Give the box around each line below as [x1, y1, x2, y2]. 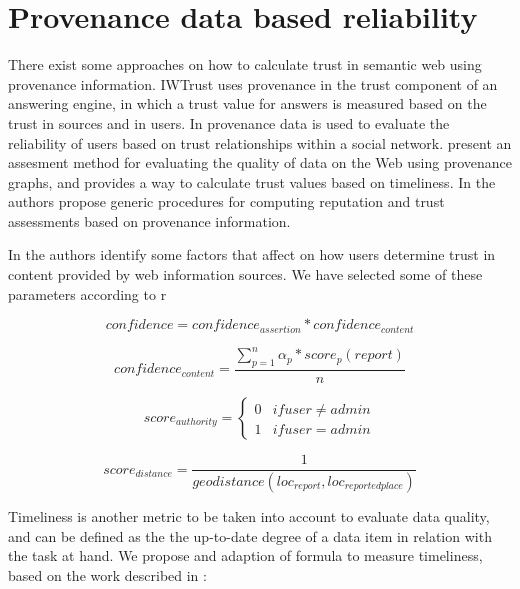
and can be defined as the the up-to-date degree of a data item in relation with [8, 525, 492, 546]
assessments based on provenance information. [8, 210, 291, 231]
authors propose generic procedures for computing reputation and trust [8, 191, 445, 212]
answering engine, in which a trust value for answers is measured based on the [8, 93, 487, 114]
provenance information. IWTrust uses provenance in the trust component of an [8, 73, 498, 94]
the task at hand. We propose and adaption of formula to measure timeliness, [8, 545, 483, 566]
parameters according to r [8, 283, 167, 304]
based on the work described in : [8, 564, 207, 585]
